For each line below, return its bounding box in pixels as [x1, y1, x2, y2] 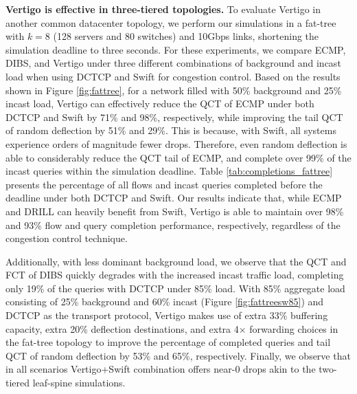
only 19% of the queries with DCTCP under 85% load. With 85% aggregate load [5, 281, 345, 295]
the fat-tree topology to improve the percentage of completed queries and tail [5, 335, 331, 349]
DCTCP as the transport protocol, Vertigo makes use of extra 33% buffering [5, 308, 328, 322]
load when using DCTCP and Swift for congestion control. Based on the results [5, 69, 341, 83]
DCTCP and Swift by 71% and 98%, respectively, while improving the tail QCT [5, 109, 343, 124]
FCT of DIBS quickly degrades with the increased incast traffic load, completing [5, 267, 344, 282]
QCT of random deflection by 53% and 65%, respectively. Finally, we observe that [5, 348, 351, 362]
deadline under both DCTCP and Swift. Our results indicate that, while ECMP [5, 190, 342, 205]
